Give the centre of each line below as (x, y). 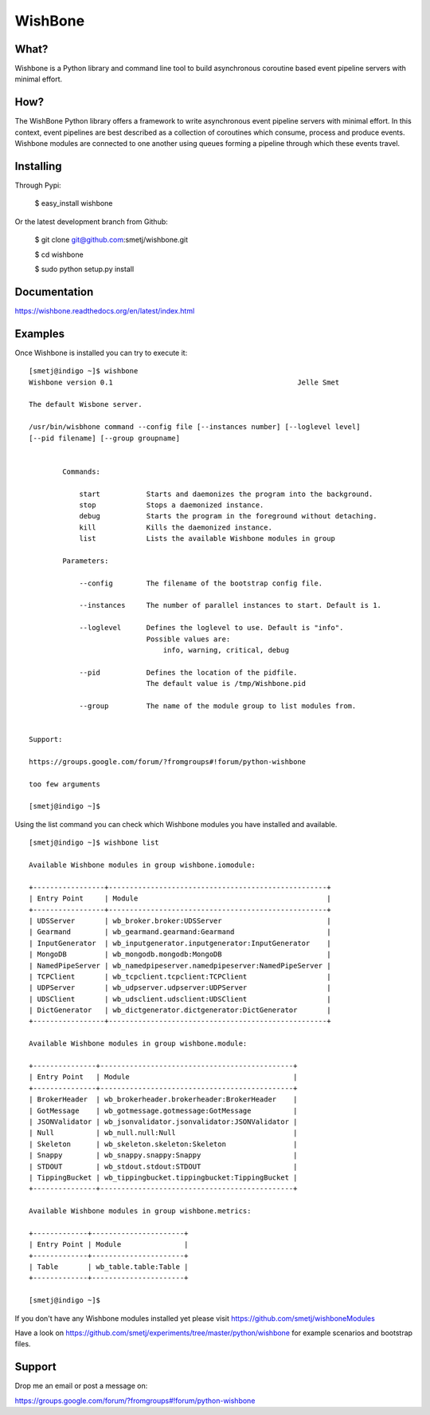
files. (23, 1344)
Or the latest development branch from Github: (92, 221)
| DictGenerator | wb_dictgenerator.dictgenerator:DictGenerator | (180, 1010)
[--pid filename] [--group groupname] (105, 438)
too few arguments (65, 784)
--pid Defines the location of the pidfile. (188, 672)
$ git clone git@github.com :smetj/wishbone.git (111, 240)
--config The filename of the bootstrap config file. (201, 583)
